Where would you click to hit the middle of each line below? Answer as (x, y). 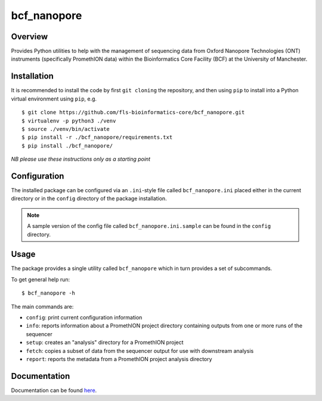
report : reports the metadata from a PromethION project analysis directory (119, 359)
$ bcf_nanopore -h (49, 293)
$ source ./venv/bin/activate (66, 129)
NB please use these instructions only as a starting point (81, 159)
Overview (30, 37)
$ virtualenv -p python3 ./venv (69, 121)
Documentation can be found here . (54, 390)
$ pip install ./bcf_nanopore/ (67, 145)
